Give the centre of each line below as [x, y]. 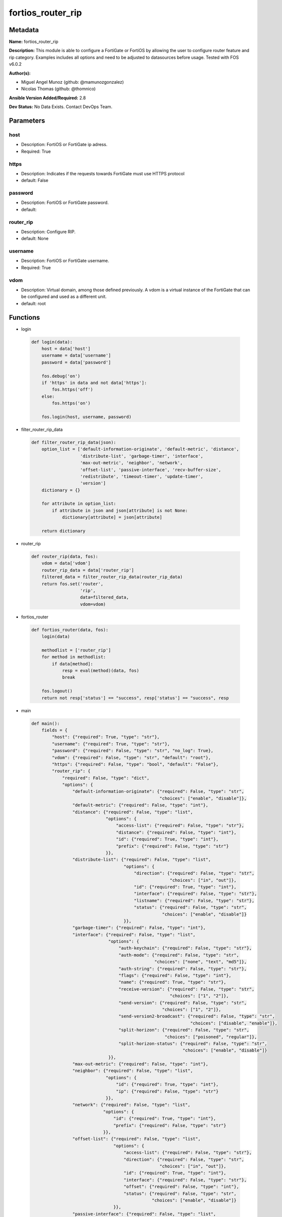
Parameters [27, 121]
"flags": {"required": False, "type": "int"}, [175, 976]
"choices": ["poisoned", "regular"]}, [211, 1037]
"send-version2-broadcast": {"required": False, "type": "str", [197, 1016]
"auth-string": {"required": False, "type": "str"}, [183, 968]
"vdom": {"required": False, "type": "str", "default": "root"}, [131, 757]
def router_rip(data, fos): [65, 556]
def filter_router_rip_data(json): [74, 442]
